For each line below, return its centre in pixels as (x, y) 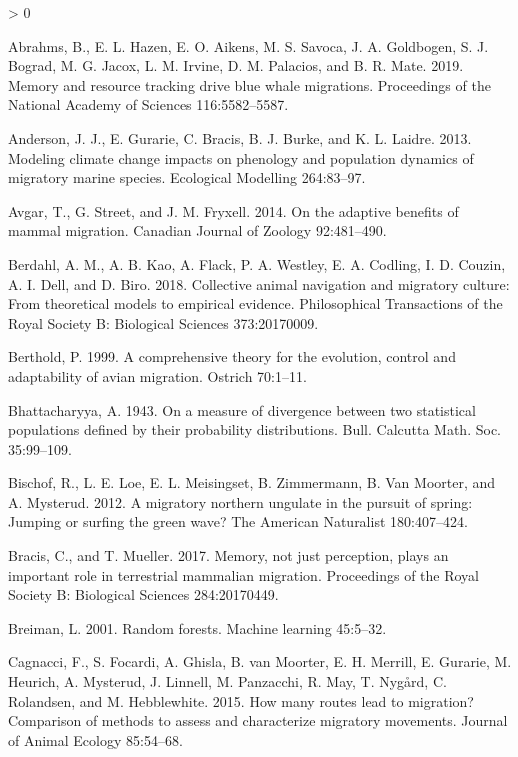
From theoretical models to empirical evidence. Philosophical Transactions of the (255, 303)
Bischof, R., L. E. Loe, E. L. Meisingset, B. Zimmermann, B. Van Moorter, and (252, 482)
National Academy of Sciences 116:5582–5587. (148, 104)
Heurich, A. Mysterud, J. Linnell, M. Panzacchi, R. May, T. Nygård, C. (227, 681)
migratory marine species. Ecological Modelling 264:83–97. (187, 177)
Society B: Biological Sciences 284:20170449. (143, 594)
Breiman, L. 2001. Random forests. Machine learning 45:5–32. (197, 627)
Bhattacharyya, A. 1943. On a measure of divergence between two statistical (242, 409)
